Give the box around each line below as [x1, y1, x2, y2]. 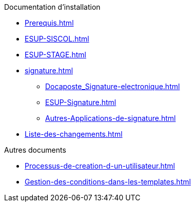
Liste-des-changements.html [25, 130, 123, 138]
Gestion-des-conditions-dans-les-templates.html [25, 177, 191, 186]
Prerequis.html [25, 18, 74, 27]
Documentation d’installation [4, 3, 101, 11]
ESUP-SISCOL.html [25, 34, 89, 43]
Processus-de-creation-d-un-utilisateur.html [25, 161, 175, 170]
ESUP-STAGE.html [25, 50, 86, 59]
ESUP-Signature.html [45, 98, 116, 107]
